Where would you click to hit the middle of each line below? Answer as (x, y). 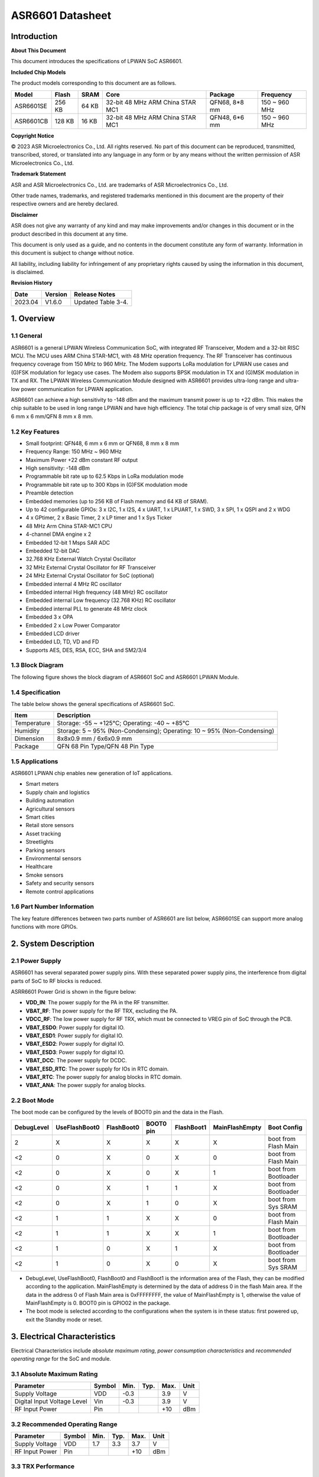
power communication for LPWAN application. (77, 389)
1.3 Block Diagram (37, 665)
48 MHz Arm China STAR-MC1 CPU (69, 526)
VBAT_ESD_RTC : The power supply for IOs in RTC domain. (97, 1069)
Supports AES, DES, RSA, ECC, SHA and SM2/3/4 (86, 650)
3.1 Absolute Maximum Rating (54, 1374)
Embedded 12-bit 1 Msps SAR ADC (68, 542)
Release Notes (95, 294)
